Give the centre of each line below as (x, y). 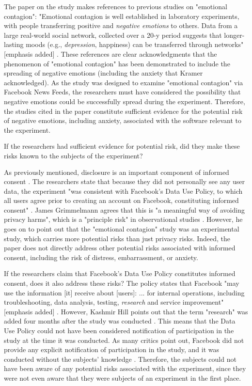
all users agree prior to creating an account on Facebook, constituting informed (121, 200)
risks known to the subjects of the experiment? (73, 155)
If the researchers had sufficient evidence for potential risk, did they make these (122, 146)
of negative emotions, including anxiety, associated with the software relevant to (123, 120)
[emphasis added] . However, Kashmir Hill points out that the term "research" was (126, 311)
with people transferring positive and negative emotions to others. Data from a (121, 25)
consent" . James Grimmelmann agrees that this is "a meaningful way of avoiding (124, 209)
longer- (234, 35)
